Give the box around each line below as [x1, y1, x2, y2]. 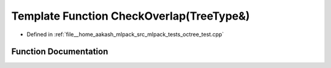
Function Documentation [11, 47, 108, 57]
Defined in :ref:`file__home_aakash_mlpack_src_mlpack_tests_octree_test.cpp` [26, 31, 224, 38]
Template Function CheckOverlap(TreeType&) [11, 9, 250, 23]
